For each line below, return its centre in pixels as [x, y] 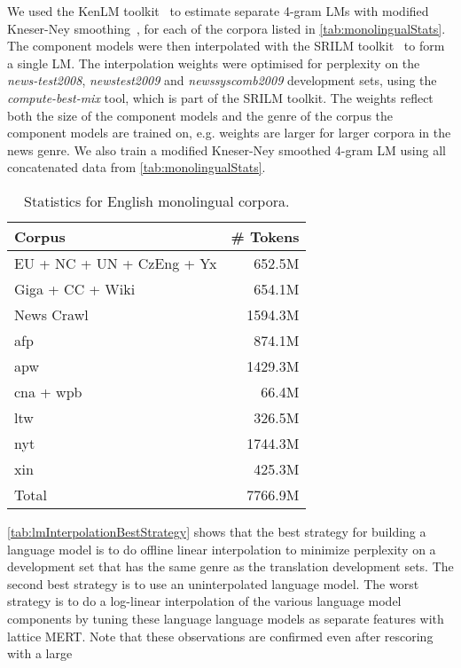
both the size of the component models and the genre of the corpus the [200, 115]
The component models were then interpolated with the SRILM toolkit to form [226, 46]
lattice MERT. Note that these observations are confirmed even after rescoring [220, 636]
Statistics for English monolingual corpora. [157, 200]
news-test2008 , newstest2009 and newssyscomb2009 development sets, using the [222, 80]
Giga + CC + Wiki [75, 288]
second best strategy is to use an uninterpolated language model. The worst [213, 583]
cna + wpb [48, 391]
